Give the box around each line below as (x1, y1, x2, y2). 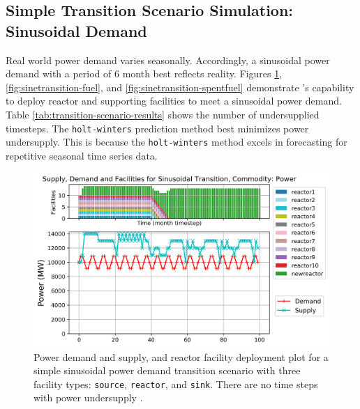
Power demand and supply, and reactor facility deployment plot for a (33, 349, 329, 364)
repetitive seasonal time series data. (6, 148, 158, 162)
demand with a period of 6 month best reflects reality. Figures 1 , (6, 66, 283, 81)
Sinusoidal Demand (6, 20, 147, 41)
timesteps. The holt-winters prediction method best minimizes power (6, 121, 309, 135)
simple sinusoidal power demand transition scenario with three (33, 363, 301, 378)
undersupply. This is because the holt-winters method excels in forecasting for (6, 134, 347, 149)
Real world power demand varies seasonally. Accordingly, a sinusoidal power (6, 52, 330, 67)
